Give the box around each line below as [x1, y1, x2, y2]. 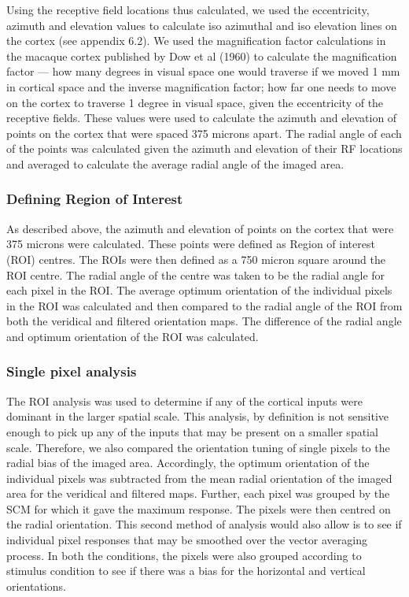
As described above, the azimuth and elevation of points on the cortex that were [6, 220, 394, 236]
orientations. [6, 577, 66, 594]
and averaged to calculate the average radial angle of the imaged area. [6, 155, 345, 172]
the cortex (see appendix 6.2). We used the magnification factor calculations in [6, 32, 386, 49]
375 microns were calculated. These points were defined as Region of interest [6, 235, 375, 252]
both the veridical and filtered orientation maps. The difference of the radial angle [6, 313, 402, 329]
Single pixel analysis [6, 362, 137, 381]
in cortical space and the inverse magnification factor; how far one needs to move [6, 78, 396, 95]
